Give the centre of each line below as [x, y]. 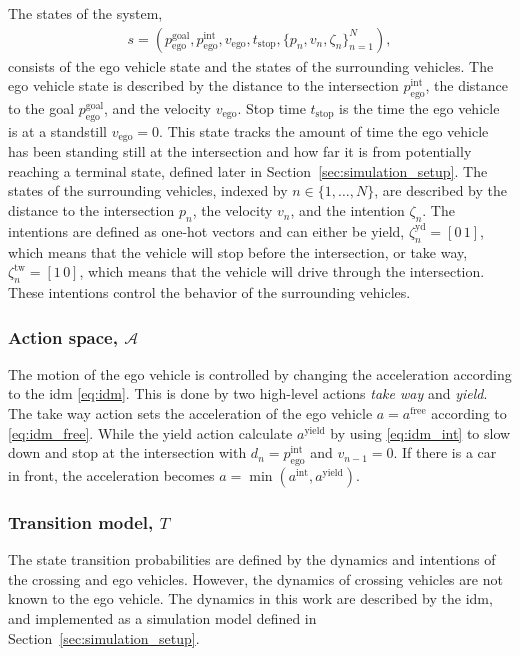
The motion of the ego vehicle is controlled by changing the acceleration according [260, 373]
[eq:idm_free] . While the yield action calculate [150, 432]
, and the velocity [158, 108]
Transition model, [81, 521]
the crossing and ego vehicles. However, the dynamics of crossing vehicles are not [255, 578]
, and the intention [347, 210]
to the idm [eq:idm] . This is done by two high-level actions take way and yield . [248, 393]
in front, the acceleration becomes [111, 475]
